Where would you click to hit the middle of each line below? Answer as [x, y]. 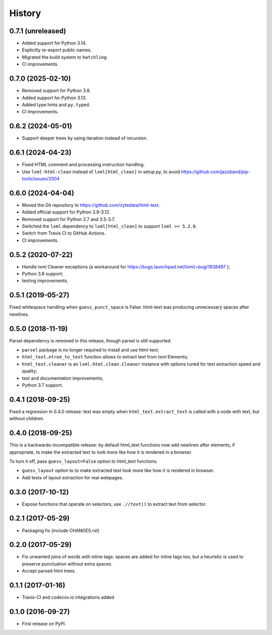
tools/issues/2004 [41, 178]
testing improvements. [45, 281]
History [25, 13]
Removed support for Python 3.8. [56, 91]
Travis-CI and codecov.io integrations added [68, 597]
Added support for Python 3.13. [54, 98]
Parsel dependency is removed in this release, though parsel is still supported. [91, 340]
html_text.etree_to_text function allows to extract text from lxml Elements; [105, 357]
